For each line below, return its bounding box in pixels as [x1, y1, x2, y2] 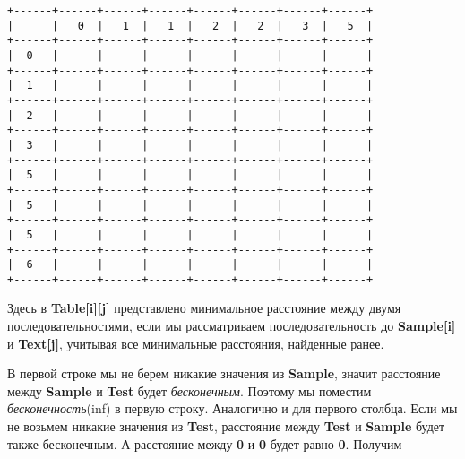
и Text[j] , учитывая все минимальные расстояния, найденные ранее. [7, 333, 384, 352]
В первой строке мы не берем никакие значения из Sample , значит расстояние [7, 364, 441, 383]
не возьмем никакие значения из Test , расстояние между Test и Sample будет [7, 417, 445, 436]
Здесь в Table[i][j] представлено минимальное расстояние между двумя [7, 299, 401, 317]
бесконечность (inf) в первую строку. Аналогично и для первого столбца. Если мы [7, 399, 458, 418]
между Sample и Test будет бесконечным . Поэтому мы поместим [7, 381, 372, 400]
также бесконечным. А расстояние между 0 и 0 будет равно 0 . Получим [7, 434, 402, 453]
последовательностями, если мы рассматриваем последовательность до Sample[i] [7, 316, 456, 335]
